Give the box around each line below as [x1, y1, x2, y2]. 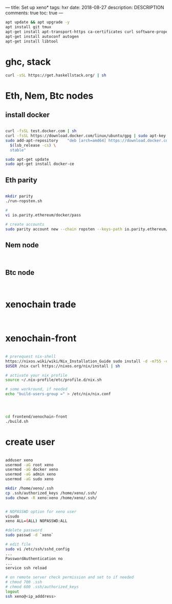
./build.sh [5, 419, 29, 424]
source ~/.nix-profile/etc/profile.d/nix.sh [5, 377, 102, 383]
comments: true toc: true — [5, 10, 63, 16]
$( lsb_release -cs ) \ [10, 143, 56, 148]
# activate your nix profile [5, 373, 68, 378]
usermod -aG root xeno [5, 462, 54, 467]
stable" [10, 147, 27, 153]
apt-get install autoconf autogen [5, 34, 79, 39]
